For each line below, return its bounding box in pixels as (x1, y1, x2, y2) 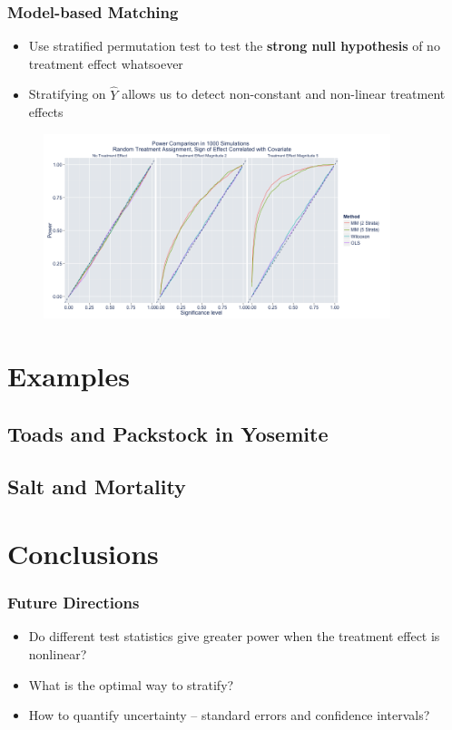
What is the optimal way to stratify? (28, 675, 234, 694)
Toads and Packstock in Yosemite (7, 419, 329, 447)
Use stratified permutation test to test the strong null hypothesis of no (28, 36, 440, 55)
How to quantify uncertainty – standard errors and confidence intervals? (28, 706, 430, 725)
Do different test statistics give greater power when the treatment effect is (28, 627, 440, 646)
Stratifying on (28, 84, 106, 103)
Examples (7, 357, 130, 394)
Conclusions (7, 535, 159, 572)
